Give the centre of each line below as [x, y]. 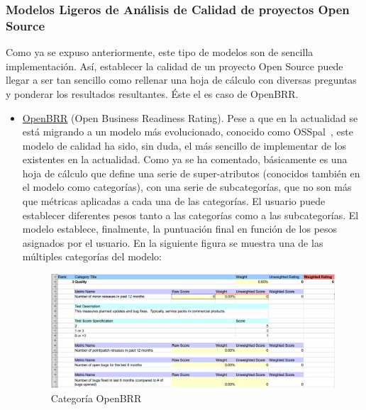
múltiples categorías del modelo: [92, 256]
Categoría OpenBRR [96, 398]
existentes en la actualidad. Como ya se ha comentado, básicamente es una [185, 159]
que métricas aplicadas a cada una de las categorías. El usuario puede [174, 201]
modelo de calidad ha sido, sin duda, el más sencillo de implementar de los [184, 145]
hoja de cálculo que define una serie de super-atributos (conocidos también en [191, 173]
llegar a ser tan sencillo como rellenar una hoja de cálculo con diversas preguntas [181, 80]
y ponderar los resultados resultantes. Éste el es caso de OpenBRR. [152, 93]
